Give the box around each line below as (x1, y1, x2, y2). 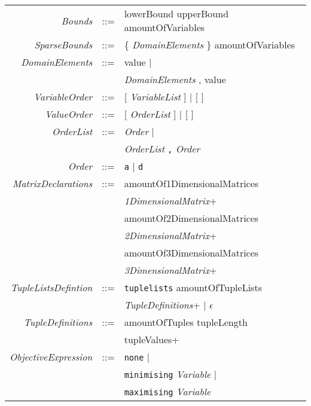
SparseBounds (34, 38, 93, 51)
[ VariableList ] (124, 90, 187, 103)
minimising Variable (124, 367, 211, 381)
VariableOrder (33, 90, 93, 103)
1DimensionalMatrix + (124, 194, 217, 207)
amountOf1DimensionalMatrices (124, 176, 259, 190)
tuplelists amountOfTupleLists (124, 280, 262, 294)
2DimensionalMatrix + (124, 228, 217, 242)
